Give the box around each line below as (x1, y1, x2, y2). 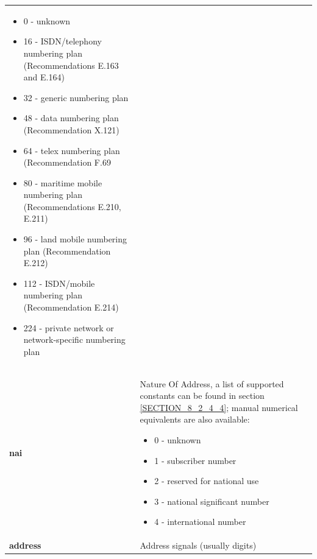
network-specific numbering (23, 333, 126, 346)
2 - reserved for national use (154, 474, 259, 487)
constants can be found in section (140, 389, 265, 402)
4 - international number (154, 515, 246, 528)
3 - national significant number (154, 494, 269, 507)
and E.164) (23, 71, 65, 83)
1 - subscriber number (154, 454, 237, 466)
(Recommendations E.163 (23, 58, 119, 71)
